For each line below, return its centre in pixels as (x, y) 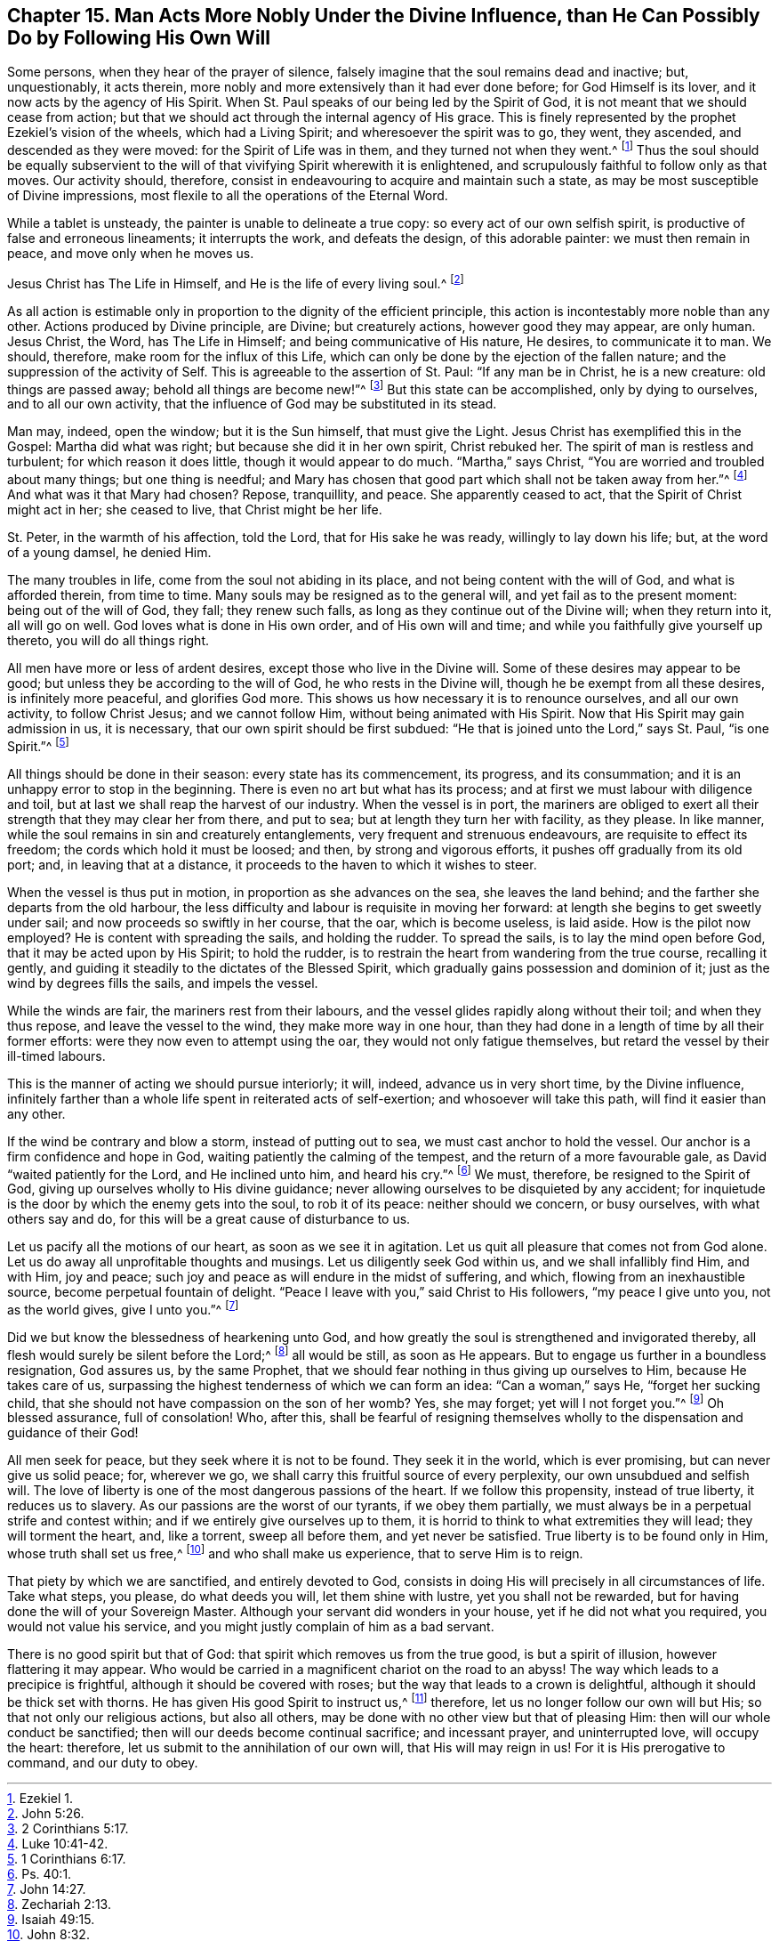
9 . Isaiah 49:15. (51, 1919)
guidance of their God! (73, 1433)
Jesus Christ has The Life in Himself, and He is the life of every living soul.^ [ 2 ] (236, 282)
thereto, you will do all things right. (108, 641)
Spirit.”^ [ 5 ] (38, 745)
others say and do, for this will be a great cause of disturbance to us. (209, 1219)
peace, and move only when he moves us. (131, 254)
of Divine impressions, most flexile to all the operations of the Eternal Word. (228, 196)
